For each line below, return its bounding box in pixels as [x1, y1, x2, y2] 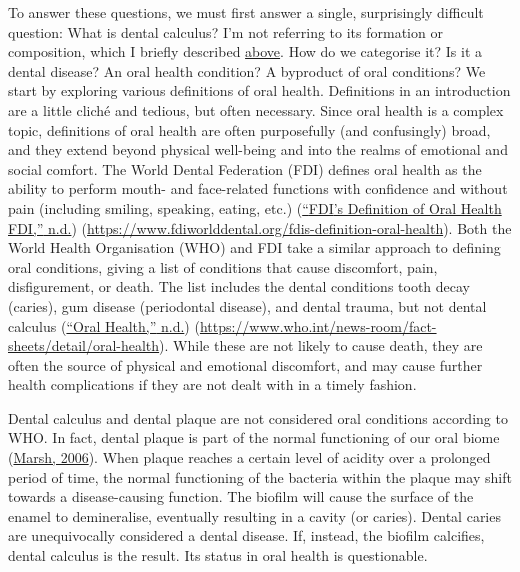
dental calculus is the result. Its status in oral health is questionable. [8, 545, 428, 566]
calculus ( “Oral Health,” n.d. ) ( [8, 315, 200, 336]
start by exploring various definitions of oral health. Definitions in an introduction [8, 80, 511, 101]
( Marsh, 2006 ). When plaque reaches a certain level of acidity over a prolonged [8, 447, 491, 468]
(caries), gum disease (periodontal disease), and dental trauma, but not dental [8, 295, 487, 316]
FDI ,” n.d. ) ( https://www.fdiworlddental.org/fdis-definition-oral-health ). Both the [8, 217, 512, 238]
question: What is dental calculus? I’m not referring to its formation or [8, 21, 443, 42]
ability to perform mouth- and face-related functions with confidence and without [8, 178, 508, 199]
